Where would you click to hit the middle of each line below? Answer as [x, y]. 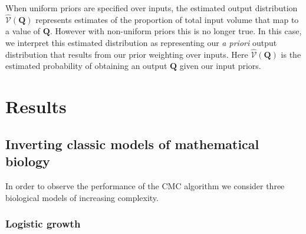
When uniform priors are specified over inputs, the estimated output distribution [152, 8]
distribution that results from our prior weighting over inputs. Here [127, 54]
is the [291, 54]
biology [28, 161]
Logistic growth [43, 224]
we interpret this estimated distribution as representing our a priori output [141, 42]
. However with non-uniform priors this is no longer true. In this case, [176, 31]
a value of [23, 31]
